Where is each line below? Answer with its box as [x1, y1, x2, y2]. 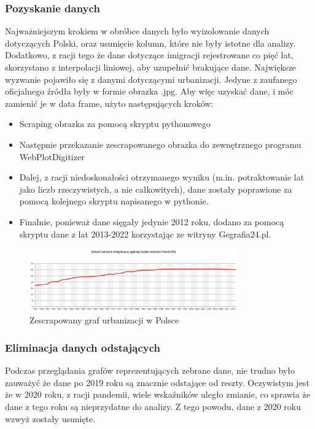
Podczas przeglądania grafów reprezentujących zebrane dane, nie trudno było [5, 364, 295, 377]
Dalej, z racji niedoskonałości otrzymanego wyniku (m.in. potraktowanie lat [19, 171, 305, 184]
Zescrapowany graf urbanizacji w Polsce [29, 314, 179, 327]
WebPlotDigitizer [19, 150, 85, 163]
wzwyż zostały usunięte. [5, 412, 96, 425]
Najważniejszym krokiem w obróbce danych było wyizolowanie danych [5, 25, 270, 37]
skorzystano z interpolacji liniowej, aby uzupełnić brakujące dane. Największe [5, 61, 297, 73]
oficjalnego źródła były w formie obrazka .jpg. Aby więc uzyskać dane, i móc [5, 85, 294, 98]
